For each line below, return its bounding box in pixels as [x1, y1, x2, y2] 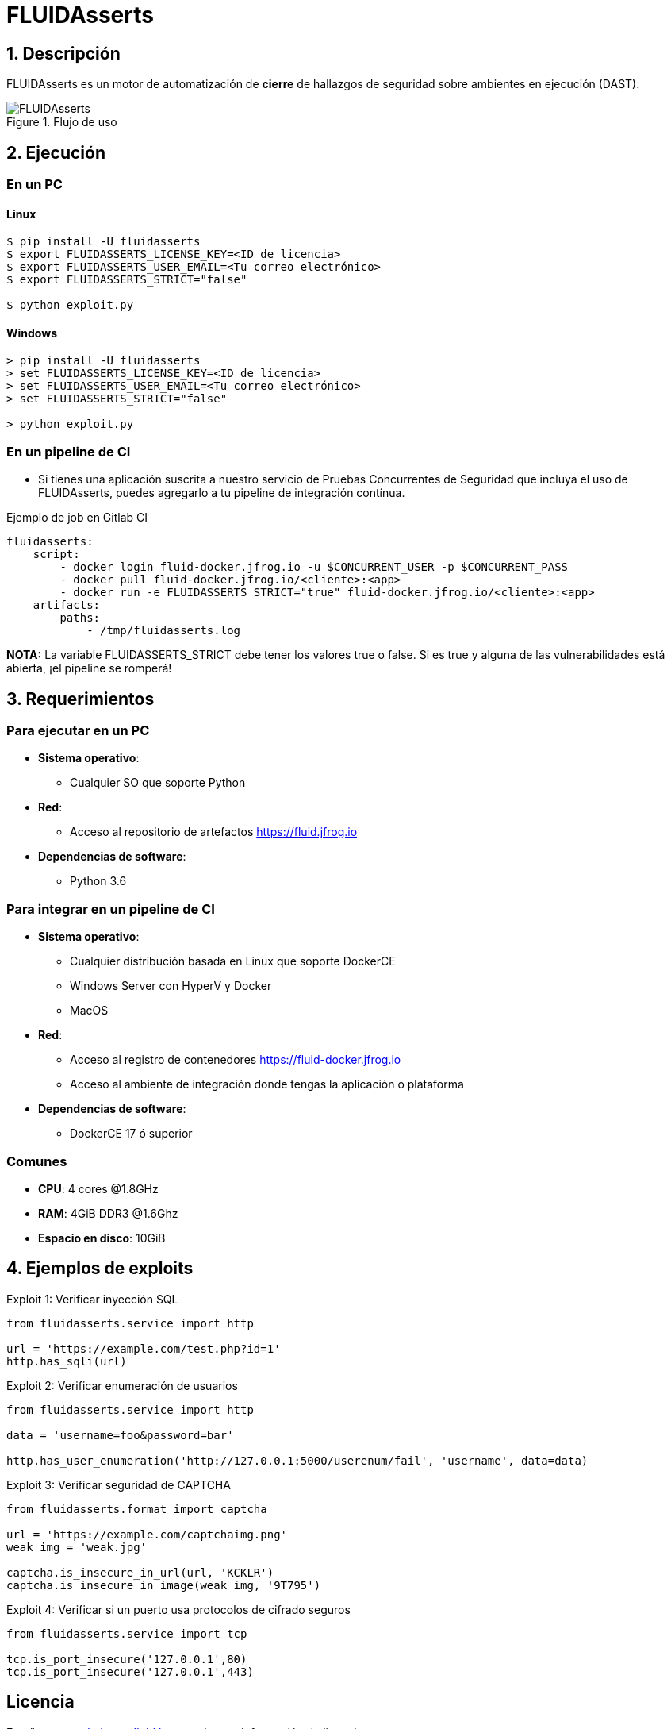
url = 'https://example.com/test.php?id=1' [6, 1342, 281, 1355]
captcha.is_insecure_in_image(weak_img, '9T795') [6, 1578, 321, 1592]
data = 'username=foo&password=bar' [6, 1428, 234, 1442]
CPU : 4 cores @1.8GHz [38, 1181, 159, 1196]
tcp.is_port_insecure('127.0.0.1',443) [6, 1665, 254, 1678]
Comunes [6, 1153, 67, 1169]
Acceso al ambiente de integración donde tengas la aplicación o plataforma [70, 1077, 464, 1092]
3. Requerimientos [6, 688, 155, 709]
